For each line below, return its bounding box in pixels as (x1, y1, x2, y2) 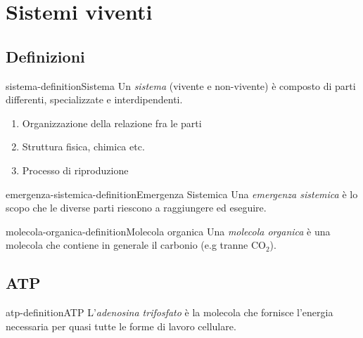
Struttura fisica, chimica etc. (22, 139, 145, 154)
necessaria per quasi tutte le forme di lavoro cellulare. (6, 318, 236, 333)
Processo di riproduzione (22, 162, 129, 177)
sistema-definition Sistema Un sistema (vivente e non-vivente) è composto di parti (6, 78, 356, 93)
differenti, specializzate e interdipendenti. (6, 92, 183, 107)
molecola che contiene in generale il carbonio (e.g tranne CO (6, 238, 266, 252)
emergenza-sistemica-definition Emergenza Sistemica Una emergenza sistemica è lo (6, 186, 358, 201)
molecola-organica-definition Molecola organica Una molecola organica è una (6, 223, 331, 238)
